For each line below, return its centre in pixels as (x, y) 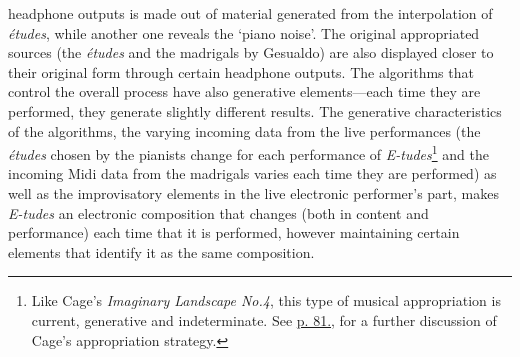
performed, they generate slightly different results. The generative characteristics (255, 110)
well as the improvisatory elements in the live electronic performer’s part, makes (253, 193)
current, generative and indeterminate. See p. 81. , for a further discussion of (264, 319)
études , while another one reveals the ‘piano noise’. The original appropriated (244, 32)
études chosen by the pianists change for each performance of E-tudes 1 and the (248, 152)
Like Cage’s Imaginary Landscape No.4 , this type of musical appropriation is (266, 300)
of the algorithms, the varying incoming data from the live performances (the (244, 130)
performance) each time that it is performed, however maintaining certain (234, 232)
